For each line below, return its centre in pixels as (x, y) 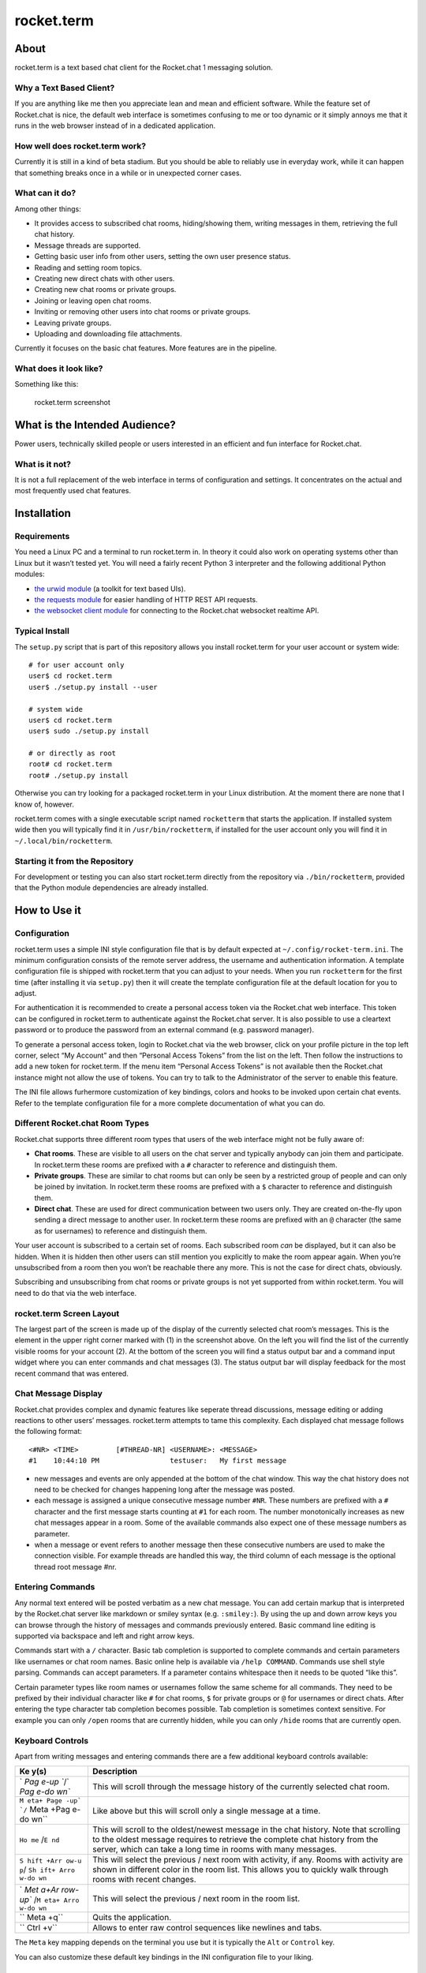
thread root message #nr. (76, 1567)
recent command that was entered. (72, 1373)
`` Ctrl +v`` (39, 1928)
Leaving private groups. (73, 323)
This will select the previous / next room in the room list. (196, 1898)
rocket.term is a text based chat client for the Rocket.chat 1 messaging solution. (144, 68)
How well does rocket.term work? (80, 146)
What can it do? (45, 193)
